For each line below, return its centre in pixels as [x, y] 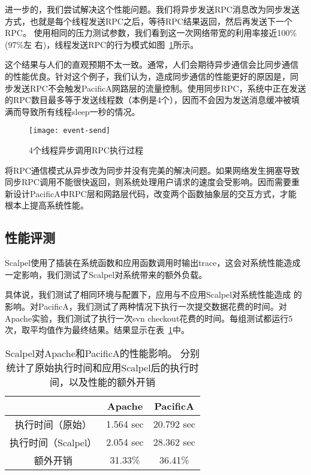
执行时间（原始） [53, 424]
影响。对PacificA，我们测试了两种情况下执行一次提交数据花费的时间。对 [146, 306]
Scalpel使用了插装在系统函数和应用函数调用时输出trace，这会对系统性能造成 [153, 263]
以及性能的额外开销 [112, 382]
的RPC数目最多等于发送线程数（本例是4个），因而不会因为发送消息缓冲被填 [152, 100]
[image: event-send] [70, 131]
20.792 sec [174, 424]
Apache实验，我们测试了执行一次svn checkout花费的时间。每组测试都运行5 [149, 318]
